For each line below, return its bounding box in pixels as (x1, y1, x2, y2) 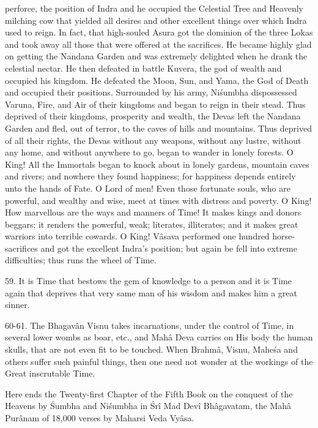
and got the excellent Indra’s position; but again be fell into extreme (40, 241, 297, 254)
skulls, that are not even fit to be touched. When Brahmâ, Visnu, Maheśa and (5, 343, 298, 356)
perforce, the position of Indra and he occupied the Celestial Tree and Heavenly (5, 2, 303, 14)
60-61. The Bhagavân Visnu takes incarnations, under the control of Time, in (5, 318, 294, 331)
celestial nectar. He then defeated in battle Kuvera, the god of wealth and (5, 61, 282, 74)
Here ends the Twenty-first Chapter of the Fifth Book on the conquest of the (5, 387, 293, 400)
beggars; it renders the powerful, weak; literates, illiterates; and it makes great (5, 217, 298, 230)
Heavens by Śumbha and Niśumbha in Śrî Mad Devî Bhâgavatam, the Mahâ (5, 399, 292, 412)
